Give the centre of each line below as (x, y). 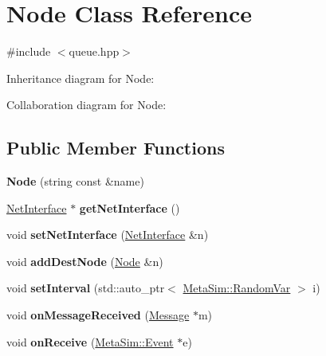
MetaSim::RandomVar (237, 288)
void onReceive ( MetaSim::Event (90, 341)
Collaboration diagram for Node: (86, 105)
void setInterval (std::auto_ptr (86, 288)
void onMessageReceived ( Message (98, 315)
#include (29, 51)
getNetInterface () (130, 207)
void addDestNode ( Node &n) (85, 261)
